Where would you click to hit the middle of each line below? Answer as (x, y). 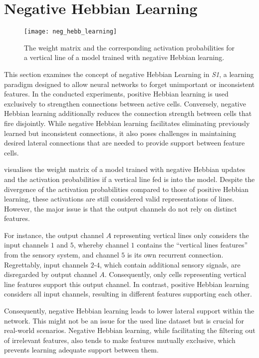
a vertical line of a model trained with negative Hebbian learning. (124, 57)
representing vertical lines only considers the (181, 235)
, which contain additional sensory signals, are (170, 264)
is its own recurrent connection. (175, 255)
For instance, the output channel (54, 235)
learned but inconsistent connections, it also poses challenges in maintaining (120, 133)
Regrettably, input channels (46, 264)
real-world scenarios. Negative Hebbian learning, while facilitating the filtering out (130, 330)
